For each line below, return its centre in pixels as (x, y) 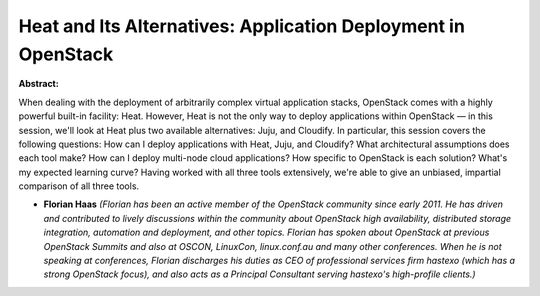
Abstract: (38, 84)
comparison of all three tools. (79, 186)
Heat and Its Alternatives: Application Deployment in (241, 26)
